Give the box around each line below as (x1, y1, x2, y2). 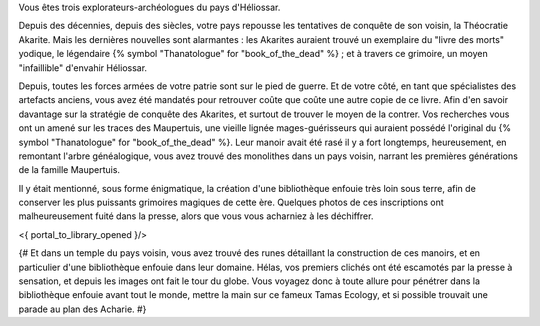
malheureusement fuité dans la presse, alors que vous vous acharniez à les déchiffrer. (18, 210, 374, 222)
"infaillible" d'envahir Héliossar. (18, 61, 148, 74)
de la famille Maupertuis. (18, 164, 120, 176)
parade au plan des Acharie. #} (18, 303, 147, 315)
